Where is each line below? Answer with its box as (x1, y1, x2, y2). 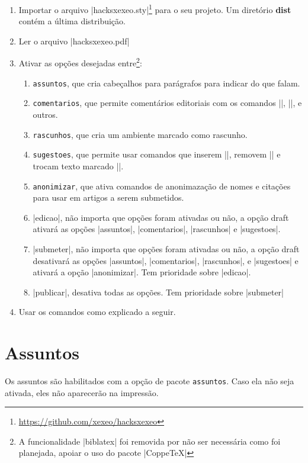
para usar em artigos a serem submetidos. (33, 191, 184, 204)
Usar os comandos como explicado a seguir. (18, 306, 176, 318)
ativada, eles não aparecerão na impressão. (5, 386, 159, 398)
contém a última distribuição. (18, 15, 126, 27)
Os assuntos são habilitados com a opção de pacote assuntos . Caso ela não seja (5, 375, 294, 387)
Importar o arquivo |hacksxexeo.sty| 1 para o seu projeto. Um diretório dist (18, 2, 291, 15)
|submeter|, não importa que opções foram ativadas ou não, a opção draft (33, 242, 300, 255)
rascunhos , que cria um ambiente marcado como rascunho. (33, 128, 248, 140)
